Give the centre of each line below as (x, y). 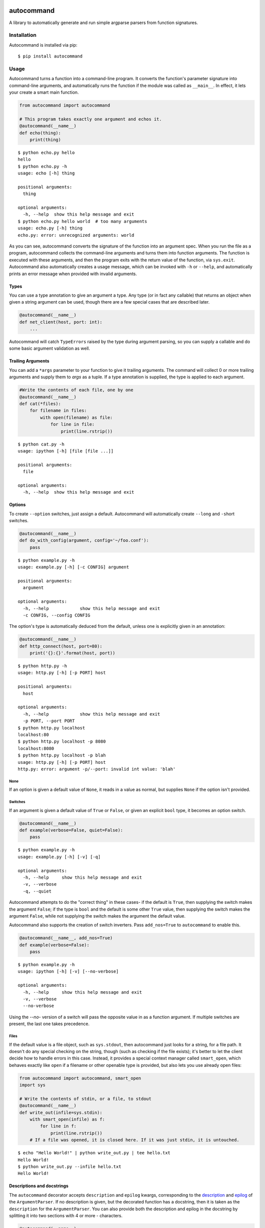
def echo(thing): (40, 133)
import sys (32, 1085)
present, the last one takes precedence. (49, 1024)
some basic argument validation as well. (50, 348)
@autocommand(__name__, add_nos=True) (66, 938)
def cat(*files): (40, 404)
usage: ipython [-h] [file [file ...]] (66, 451)
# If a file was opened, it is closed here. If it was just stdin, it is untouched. (135, 1140)
